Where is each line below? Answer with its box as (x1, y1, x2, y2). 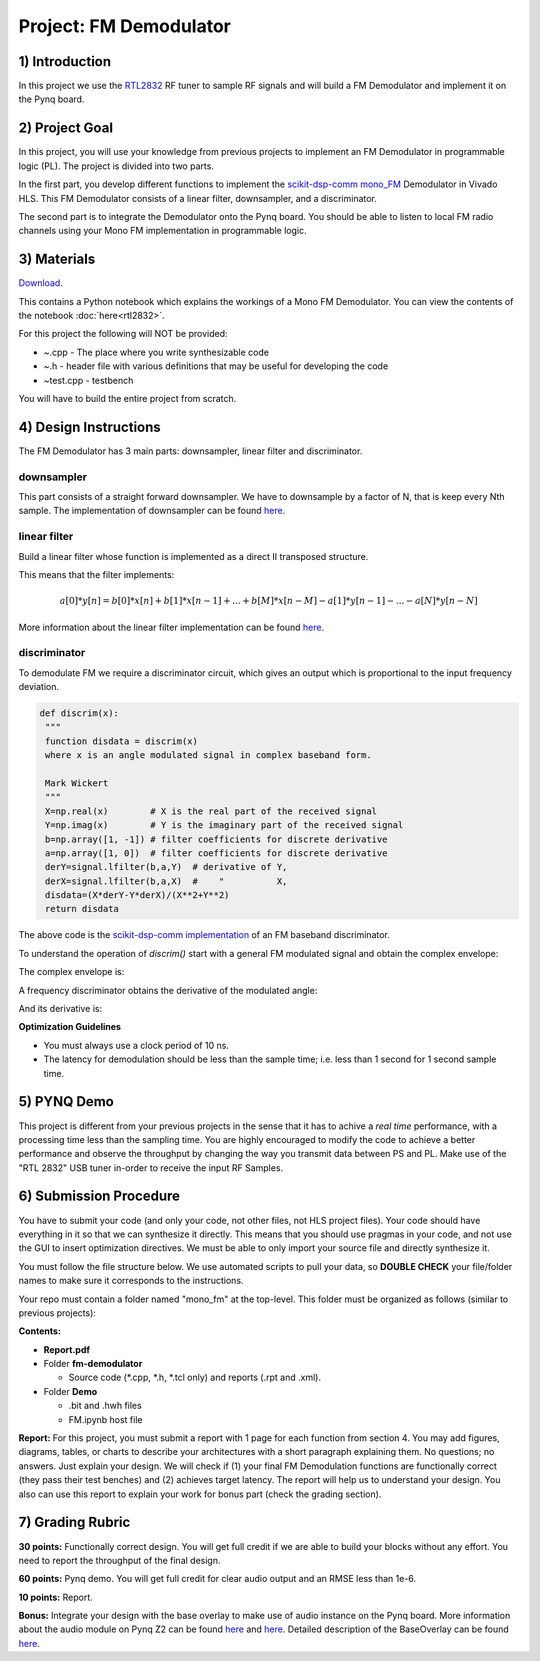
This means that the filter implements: (18, 568, 175, 580)
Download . (18, 277, 64, 289)
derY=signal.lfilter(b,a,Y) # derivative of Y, (45, 861, 288, 873)
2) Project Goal (18, 120, 114, 137)
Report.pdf (43, 1343, 90, 1355)
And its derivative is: (18, 1003, 103, 1015)
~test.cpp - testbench (43, 374, 134, 386)
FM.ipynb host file (68, 1413, 143, 1425)
